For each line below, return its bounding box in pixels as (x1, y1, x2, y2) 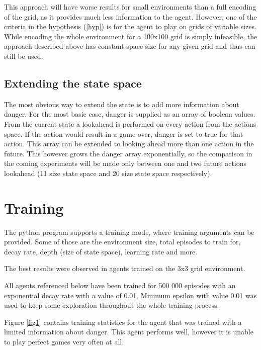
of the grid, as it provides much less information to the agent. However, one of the (4, 11, 257, 22)
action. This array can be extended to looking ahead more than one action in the (4, 138, 254, 149)
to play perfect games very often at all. (4, 336, 124, 346)
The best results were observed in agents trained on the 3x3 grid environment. (4, 263, 245, 274)
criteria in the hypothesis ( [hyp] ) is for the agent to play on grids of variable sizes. (4, 21, 256, 32)
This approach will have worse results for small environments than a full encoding (4, 2, 256, 12)
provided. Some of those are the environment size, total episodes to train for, (4, 236, 241, 247)
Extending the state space (4, 75, 142, 91)
